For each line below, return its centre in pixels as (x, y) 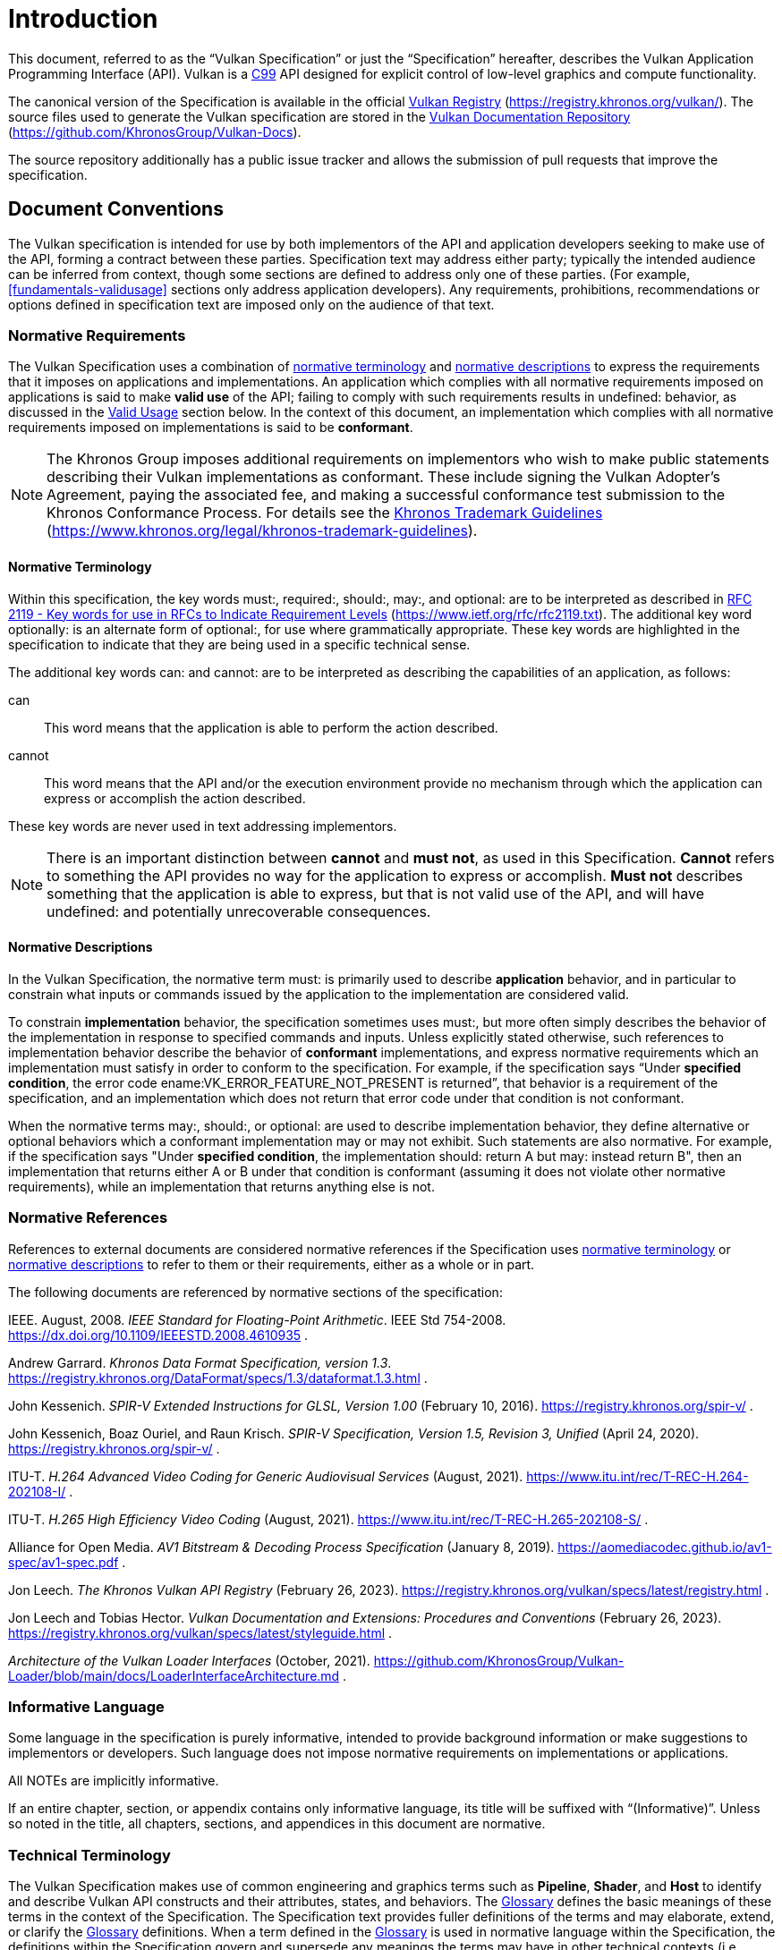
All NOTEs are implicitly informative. (114, 1781)
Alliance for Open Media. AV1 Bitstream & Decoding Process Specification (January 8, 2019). (281, 1547)
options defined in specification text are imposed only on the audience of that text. (251, 304)
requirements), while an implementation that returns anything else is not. (221, 1186)
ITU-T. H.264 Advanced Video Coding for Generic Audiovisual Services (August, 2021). (266, 1476)
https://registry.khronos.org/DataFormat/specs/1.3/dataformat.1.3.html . (218, 1378)
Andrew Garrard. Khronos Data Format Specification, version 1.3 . (200, 1362)
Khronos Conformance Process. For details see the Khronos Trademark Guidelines (325, 513)
